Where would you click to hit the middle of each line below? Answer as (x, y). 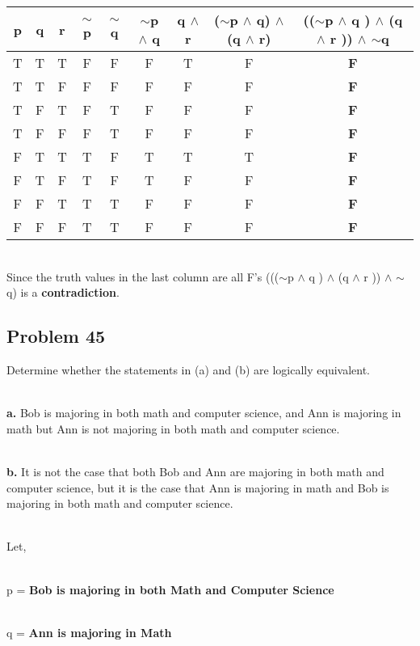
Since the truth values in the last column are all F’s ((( (143, 276)
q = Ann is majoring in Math (89, 632)
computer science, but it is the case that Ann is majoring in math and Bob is (198, 487)
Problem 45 (56, 336)
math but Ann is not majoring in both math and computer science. (173, 428)
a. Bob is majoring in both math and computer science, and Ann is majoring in (204, 413)
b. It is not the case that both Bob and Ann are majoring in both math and (195, 471)
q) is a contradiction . (63, 292)
